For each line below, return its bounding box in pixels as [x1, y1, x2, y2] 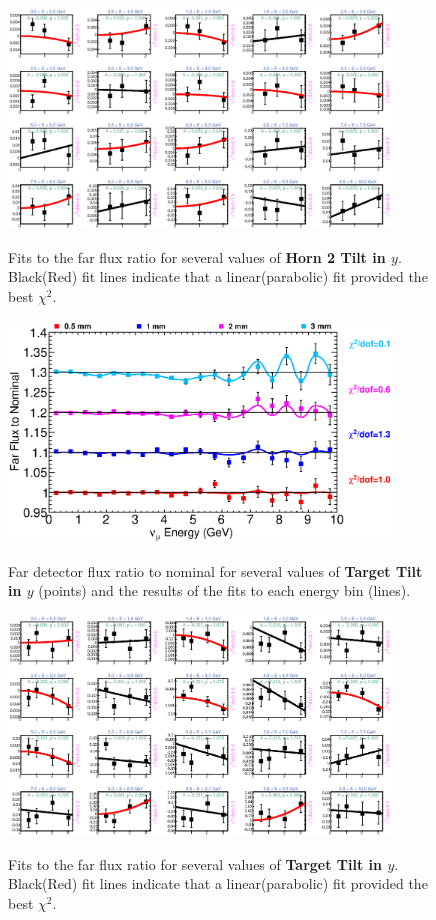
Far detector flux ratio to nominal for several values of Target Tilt [8, 560, 423, 581]
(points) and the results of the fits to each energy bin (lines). [38, 580, 411, 601]
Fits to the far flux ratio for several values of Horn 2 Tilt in [8, 246, 386, 267]
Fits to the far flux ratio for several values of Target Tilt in [8, 853, 382, 874]
